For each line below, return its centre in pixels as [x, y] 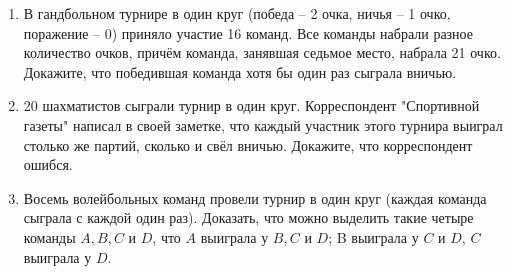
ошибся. [48, 164]
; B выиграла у [373, 236]
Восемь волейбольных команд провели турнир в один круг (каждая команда [255, 197]
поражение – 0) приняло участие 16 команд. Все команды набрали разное [248, 32]
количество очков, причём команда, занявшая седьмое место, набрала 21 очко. [262, 52]
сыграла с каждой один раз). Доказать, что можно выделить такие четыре [248, 217]
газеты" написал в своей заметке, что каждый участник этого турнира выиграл [263, 124]
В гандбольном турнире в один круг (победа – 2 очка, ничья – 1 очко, [237, 13]
